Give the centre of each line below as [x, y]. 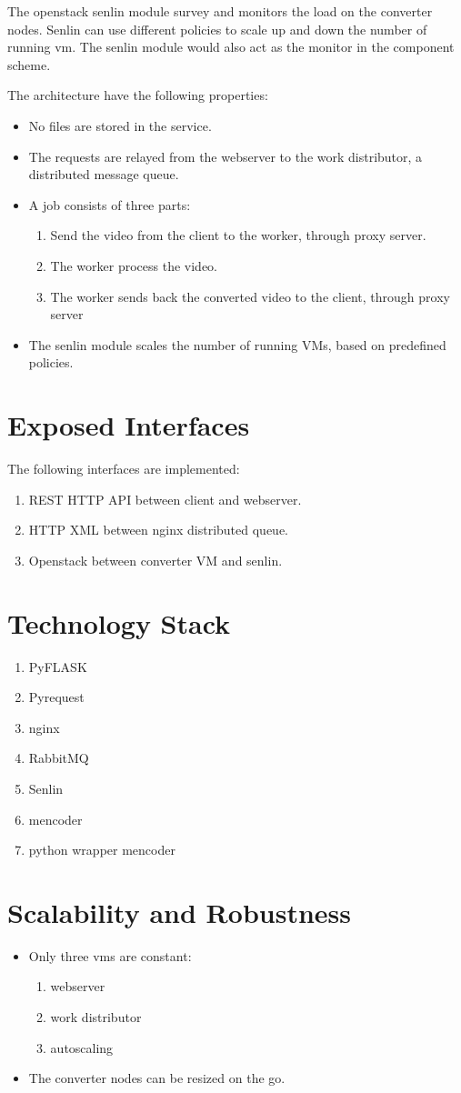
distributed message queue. [104, 174]
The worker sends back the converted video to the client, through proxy [250, 296]
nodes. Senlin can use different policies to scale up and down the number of [217, 29]
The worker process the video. [134, 265]
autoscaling [82, 1047]
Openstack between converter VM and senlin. [155, 560]
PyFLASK [58, 666]
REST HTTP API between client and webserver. [165, 499]
